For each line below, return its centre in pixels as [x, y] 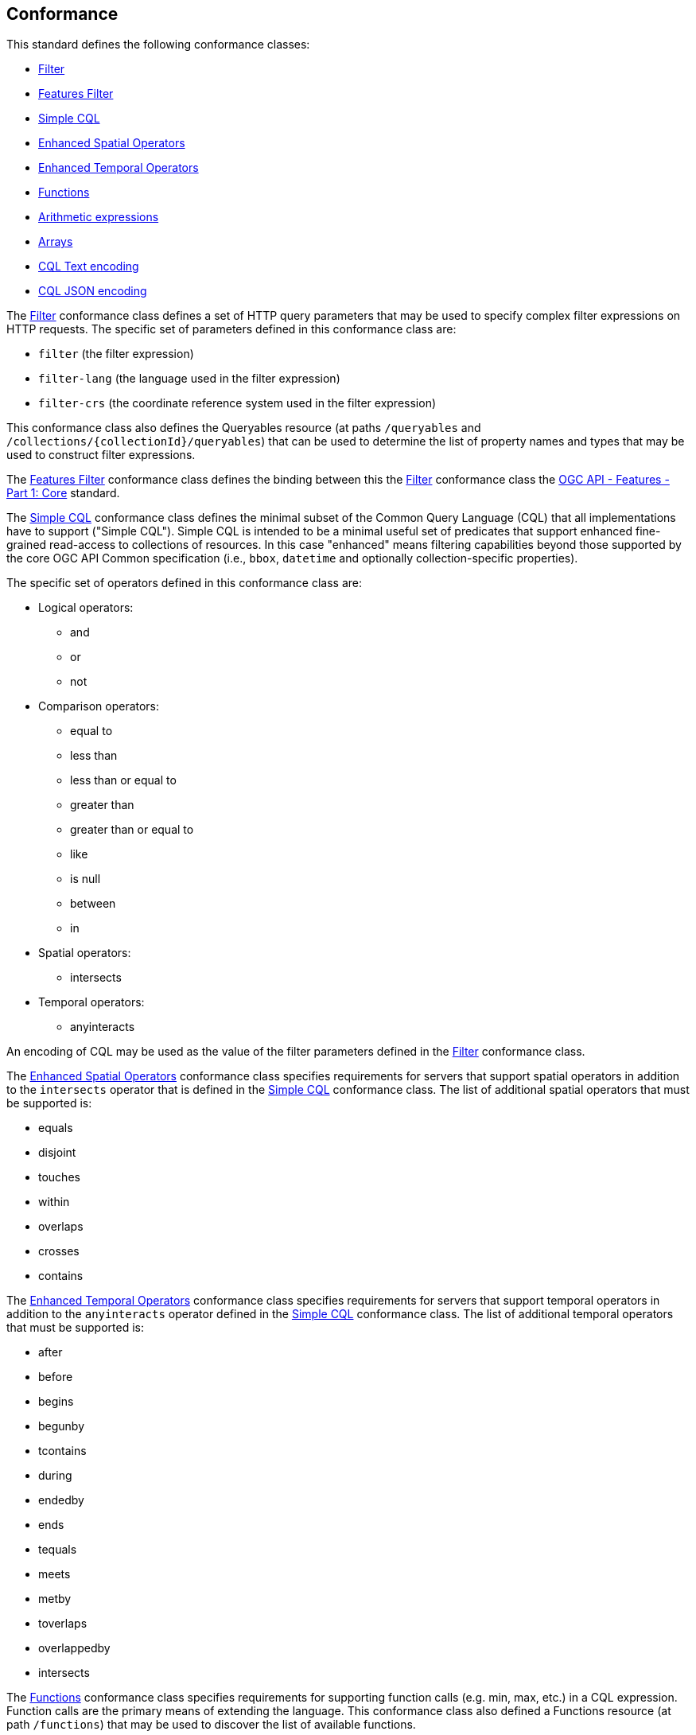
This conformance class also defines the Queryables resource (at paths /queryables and [244, 428]
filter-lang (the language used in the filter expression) [189, 379]
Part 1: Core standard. [63, 493]
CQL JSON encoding [93, 291]
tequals [58, 1550]
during [55, 1476]
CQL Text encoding [89, 266]
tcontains [62, 1451]
